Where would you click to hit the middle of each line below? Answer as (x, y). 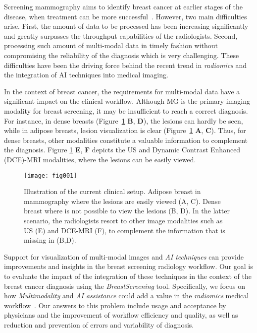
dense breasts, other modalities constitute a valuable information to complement (126, 140)
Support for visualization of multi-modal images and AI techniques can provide (124, 256)
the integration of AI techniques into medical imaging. (86, 75)
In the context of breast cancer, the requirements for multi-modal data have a (122, 91)
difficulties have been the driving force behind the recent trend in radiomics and (126, 65)
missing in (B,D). (50, 240)
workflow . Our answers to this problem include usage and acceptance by (115, 305)
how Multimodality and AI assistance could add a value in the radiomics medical (127, 296)
